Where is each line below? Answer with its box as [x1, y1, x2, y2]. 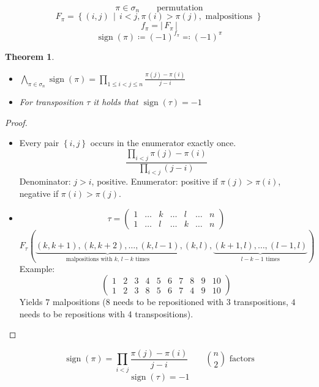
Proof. [5, 116, 28, 128]
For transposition [19, 95, 84, 108]
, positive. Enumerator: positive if [91, 175, 218, 188]
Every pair [19, 136, 59, 149]
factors [229, 355, 255, 364]
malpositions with [66, 256, 113, 263]
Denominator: [19, 175, 71, 188]
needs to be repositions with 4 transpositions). [19, 307, 193, 320]
